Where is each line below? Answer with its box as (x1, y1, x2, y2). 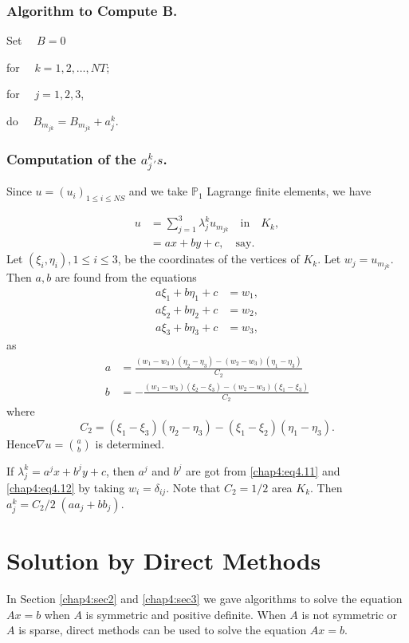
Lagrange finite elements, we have (206, 183, 372, 199)
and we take (128, 183, 188, 199)
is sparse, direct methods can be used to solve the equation (18, 621, 307, 638)
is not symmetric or (301, 606, 398, 622)
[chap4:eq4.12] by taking (6, 479, 125, 495)
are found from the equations (54, 269, 197, 286)
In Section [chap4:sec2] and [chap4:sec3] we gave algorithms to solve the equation (6, 590, 403, 607)
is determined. (95, 435, 165, 452)
